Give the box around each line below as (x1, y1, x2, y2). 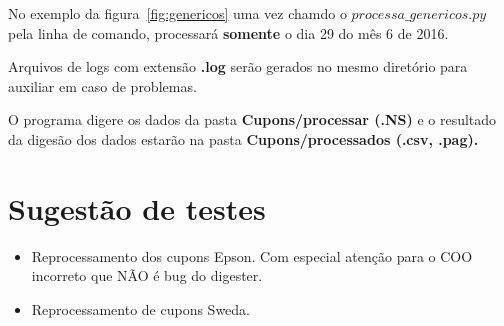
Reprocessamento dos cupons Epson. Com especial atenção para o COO (31, 245, 473, 266)
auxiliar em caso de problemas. (8, 75, 197, 96)
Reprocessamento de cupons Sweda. (31, 298, 251, 319)
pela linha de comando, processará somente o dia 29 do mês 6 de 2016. (8, 22, 449, 43)
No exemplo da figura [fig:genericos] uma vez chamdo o (8, 3, 347, 23)
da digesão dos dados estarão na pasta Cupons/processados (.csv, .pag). (8, 128, 479, 149)
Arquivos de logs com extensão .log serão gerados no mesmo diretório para (8, 56, 468, 77)
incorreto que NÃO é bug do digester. (31, 265, 263, 286)
